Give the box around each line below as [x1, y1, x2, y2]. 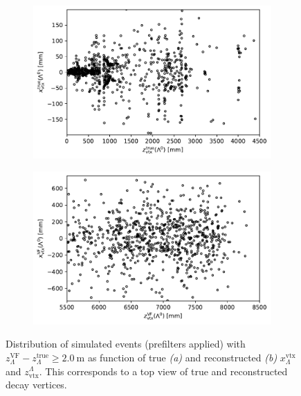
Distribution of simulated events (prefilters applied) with [6, 336, 246, 351]
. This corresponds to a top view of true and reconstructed [39, 363, 288, 378]
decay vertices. [6, 377, 67, 392]
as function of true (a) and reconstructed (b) [87, 350, 277, 364]
